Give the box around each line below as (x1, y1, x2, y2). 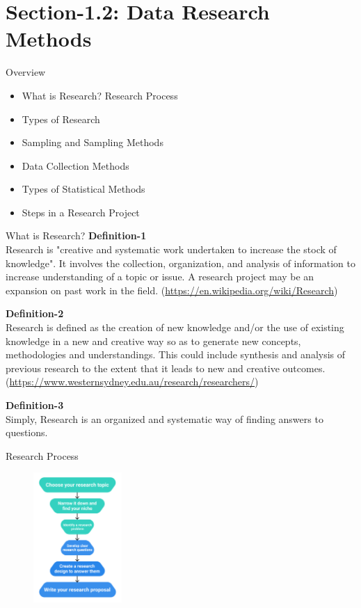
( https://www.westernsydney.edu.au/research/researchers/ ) (6, 374, 259, 389)
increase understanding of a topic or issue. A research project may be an (6, 269, 314, 284)
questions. (6, 425, 48, 440)
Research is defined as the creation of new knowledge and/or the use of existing (6, 320, 344, 335)
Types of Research (22, 111, 100, 126)
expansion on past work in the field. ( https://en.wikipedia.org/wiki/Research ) (6, 282, 338, 297)
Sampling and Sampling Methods (22, 135, 163, 150)
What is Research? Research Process (22, 88, 178, 102)
